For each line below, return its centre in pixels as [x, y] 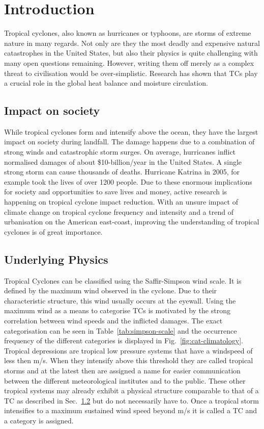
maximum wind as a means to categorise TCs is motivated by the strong [117, 310]
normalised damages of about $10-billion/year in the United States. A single [123, 161]
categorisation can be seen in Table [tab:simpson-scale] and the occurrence [121, 330]
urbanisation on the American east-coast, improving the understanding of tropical [132, 222]
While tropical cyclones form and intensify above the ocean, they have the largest [131, 131]
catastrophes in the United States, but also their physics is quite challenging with [131, 53]
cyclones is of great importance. [53, 231]
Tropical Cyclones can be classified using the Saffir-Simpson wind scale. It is [123, 280]
